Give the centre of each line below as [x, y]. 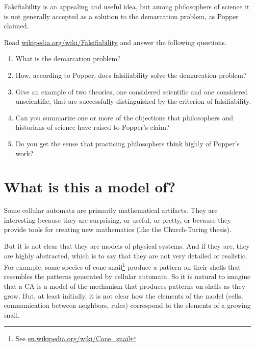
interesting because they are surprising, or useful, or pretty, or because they [118, 220]
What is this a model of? [90, 187]
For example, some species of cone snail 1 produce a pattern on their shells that [122, 266]
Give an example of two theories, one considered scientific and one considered [132, 91]
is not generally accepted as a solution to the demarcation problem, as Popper [121, 16]
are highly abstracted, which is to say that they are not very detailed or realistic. [126, 255]
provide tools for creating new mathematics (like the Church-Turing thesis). [118, 229]
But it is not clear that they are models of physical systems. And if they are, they [127, 246]
